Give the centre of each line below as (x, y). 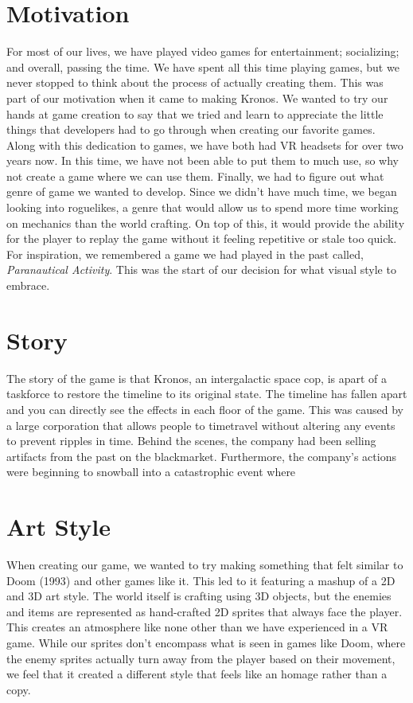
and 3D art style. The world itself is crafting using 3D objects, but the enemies (199, 596)
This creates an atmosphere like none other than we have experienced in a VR (197, 627)
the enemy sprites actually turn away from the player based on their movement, (201, 658)
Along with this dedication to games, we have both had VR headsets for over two (205, 145)
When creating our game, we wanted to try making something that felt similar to (205, 565)
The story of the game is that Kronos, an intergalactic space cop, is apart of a (197, 378)
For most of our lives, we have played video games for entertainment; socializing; (203, 51)
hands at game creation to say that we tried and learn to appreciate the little (195, 113)
